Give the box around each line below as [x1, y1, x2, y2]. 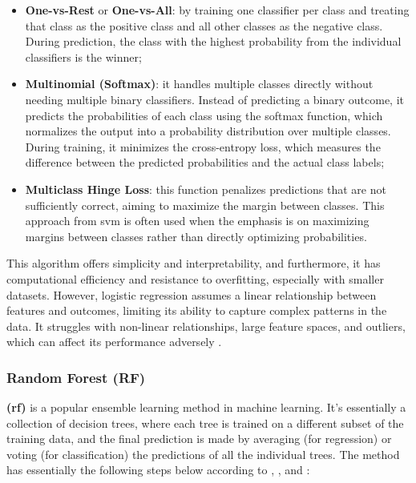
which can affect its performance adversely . [6, 333, 222, 350]
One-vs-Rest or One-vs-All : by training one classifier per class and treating [25, 2, 410, 18]
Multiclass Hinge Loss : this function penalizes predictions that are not [25, 180, 386, 197]
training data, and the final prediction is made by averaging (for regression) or [6, 430, 392, 447]
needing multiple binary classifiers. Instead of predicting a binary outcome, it [25, 91, 405, 107]
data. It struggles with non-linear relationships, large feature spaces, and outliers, [6, 317, 406, 334]
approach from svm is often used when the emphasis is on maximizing [25, 212, 370, 229]
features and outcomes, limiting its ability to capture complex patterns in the [6, 302, 387, 319]
